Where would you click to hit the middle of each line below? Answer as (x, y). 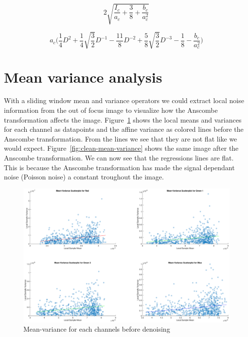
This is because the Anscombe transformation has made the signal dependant (119, 167)
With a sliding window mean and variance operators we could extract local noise (124, 100)
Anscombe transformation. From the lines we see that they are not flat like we (121, 138)
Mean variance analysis (83, 77)
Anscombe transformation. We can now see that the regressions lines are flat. (119, 157)
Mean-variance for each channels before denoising (97, 329)
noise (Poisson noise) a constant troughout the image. (84, 177)
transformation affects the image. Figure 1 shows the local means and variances (123, 119)
